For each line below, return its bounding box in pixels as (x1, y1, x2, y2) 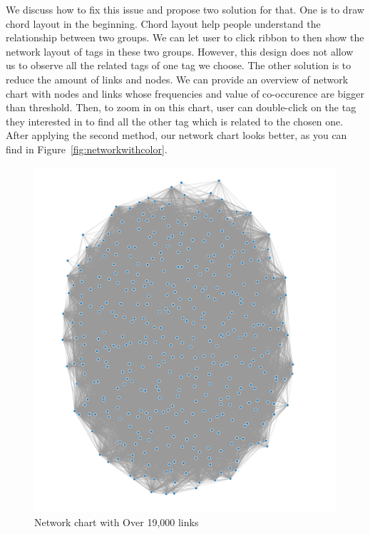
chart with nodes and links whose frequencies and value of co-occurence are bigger (6, 86, 364, 101)
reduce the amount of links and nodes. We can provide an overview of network (6, 71, 349, 86)
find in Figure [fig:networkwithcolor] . (6, 141, 168, 156)
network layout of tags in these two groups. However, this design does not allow (6, 43, 354, 58)
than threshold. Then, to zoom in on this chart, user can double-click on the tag (6, 100, 356, 115)
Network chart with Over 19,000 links (34, 514, 199, 529)
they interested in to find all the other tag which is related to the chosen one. (6, 113, 344, 128)
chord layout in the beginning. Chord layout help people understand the (6, 16, 321, 31)
